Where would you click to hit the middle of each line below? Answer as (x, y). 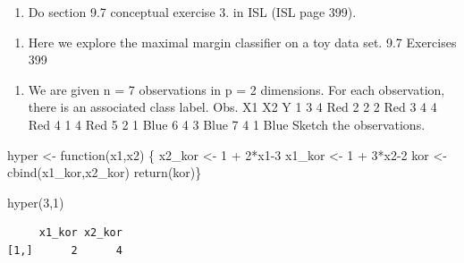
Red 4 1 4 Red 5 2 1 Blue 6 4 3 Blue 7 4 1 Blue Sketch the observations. (227, 124)
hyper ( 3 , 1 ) (36, 202)
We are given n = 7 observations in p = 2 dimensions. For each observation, (236, 89)
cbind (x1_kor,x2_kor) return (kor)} (105, 172)
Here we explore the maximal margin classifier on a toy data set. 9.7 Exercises (242, 42)
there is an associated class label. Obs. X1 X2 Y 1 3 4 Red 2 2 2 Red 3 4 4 (232, 107)
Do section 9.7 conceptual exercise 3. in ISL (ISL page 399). (192, 12)
